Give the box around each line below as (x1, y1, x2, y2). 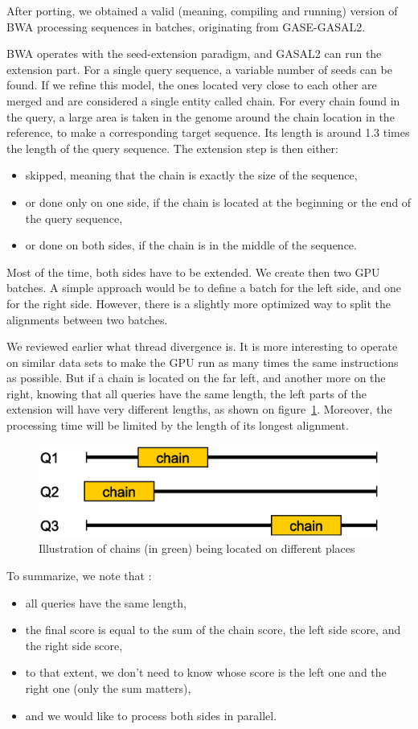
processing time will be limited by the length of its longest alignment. (6, 417, 349, 434)
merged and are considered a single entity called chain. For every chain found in (6, 92, 400, 109)
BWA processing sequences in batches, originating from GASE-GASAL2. (6, 18, 366, 35)
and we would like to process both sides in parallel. (25, 706, 277, 723)
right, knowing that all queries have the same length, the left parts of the (6, 385, 367, 402)
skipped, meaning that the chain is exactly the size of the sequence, (25, 167, 358, 183)
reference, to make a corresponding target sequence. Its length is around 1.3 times (6, 124, 410, 141)
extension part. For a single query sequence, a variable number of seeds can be (6, 60, 392, 77)
